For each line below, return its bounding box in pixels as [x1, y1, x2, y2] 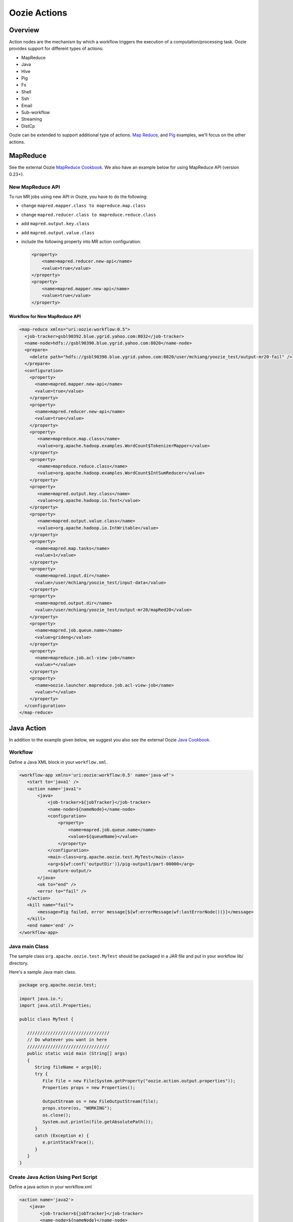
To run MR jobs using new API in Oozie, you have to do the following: [9, 194, 148, 199]
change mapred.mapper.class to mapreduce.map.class [21, 203, 146, 209]
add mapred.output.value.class [21, 230, 95, 236]
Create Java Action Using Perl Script [9, 1174, 98, 1180]
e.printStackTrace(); [42, 1139, 95, 1145]
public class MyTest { [19, 1017, 74, 1022]
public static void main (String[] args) [27, 1051, 128, 1056]
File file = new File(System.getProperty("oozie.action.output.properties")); [42, 1078, 236, 1084]
